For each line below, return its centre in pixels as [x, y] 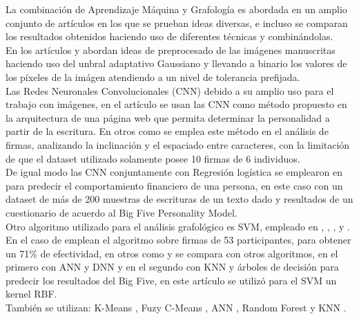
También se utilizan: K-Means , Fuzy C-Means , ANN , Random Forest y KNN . [176, 308]
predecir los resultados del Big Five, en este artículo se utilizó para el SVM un [171, 280]
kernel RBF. [31, 294]
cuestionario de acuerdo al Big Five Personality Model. [122, 212]
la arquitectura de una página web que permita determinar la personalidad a [168, 117]
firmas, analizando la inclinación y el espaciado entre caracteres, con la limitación [178, 144]
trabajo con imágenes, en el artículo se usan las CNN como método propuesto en [176, 104]
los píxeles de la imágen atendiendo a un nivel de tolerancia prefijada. [153, 76]
